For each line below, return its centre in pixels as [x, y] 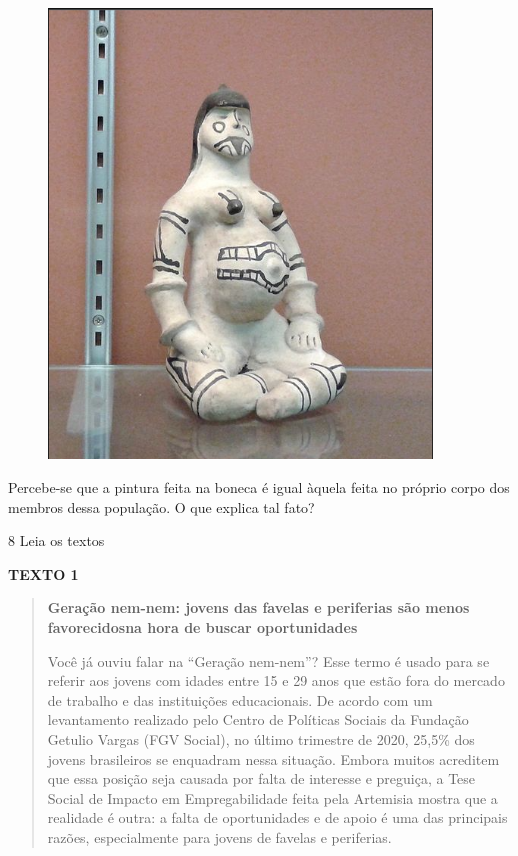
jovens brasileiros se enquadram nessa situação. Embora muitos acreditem [273, 758]
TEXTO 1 [43, 573]
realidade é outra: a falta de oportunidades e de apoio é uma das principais [277, 817]
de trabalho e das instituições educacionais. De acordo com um [240, 699]
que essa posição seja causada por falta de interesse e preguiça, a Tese [261, 778]
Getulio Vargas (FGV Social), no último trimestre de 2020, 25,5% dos [261, 738]
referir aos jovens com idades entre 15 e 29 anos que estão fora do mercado [276, 680]
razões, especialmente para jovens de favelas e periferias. [219, 836]
